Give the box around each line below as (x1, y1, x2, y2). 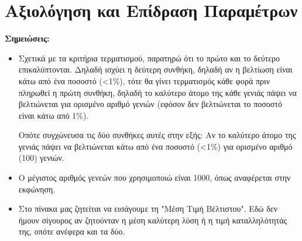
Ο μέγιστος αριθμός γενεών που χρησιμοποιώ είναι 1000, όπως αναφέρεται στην (18, 171, 291, 184)
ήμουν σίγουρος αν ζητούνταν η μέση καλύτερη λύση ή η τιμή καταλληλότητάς (18, 214, 287, 226)
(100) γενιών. (18, 152, 64, 164)
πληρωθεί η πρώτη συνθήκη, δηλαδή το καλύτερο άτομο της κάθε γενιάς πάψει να (18, 86, 297, 98)
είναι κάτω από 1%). (18, 109, 89, 121)
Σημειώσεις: (5, 32, 50, 44)
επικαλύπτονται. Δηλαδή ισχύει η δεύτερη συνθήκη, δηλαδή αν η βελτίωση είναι (18, 63, 293, 75)
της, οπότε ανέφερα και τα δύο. (18, 225, 125, 237)
